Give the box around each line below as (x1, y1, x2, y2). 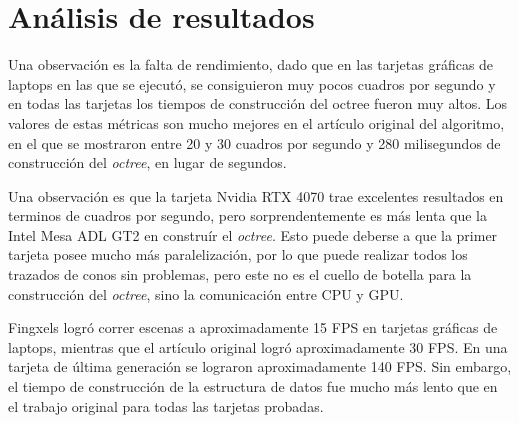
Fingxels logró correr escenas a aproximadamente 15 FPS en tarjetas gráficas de (8, 317, 498, 338)
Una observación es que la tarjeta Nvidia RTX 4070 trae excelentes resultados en (8, 185, 504, 206)
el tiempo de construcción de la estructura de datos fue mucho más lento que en (8, 376, 498, 397)
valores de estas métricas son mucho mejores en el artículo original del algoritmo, (8, 112, 505, 133)
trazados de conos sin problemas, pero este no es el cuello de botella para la (8, 264, 472, 285)
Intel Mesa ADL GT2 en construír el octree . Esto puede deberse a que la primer (8, 224, 498, 245)
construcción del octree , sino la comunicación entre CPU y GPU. (8, 283, 404, 304)
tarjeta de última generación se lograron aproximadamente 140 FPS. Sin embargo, (8, 356, 512, 377)
